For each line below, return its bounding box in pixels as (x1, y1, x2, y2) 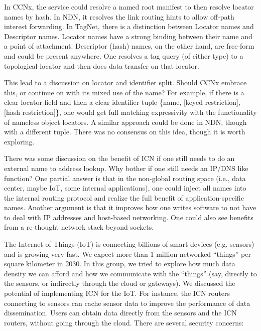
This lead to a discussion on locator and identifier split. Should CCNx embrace (4, 77, 247, 88)
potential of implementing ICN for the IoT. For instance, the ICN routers (4, 288, 230, 298)
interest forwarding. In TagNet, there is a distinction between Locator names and (4, 21, 254, 32)
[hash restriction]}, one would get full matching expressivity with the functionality (4, 106, 257, 117)
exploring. (4, 136, 35, 146)
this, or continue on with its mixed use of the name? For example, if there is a (4, 87, 244, 97)
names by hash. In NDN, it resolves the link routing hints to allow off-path (4, 11, 234, 22)
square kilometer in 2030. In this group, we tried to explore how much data (4, 258, 235, 269)
